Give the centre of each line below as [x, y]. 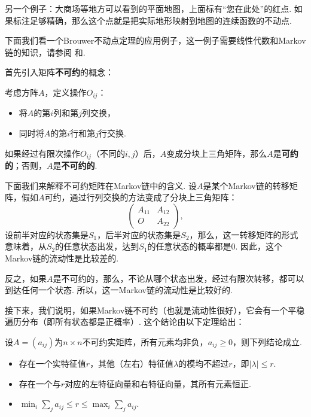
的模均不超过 [204, 363]
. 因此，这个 [259, 246]
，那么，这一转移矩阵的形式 [244, 234]
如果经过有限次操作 [42, 153]
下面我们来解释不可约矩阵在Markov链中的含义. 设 [101, 185]
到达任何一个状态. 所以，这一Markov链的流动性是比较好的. [119, 290]
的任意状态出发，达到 [97, 246]
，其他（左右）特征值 [132, 363]
